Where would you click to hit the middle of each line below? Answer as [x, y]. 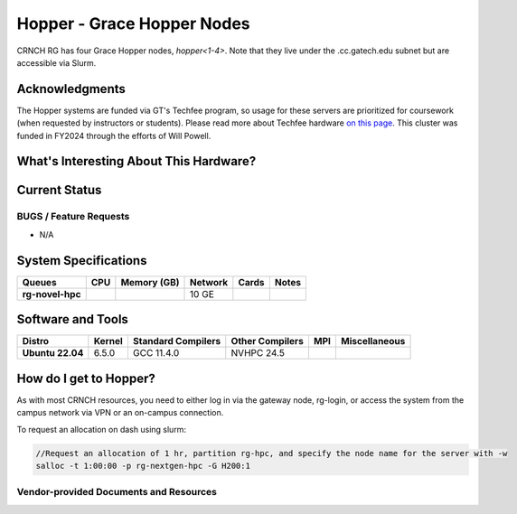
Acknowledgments [71, 89]
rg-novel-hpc [52, 294]
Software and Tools [72, 319]
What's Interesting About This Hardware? [136, 161]
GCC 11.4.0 [156, 353]
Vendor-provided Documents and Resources [117, 492]
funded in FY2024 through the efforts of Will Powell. [114, 136]
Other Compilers [268, 341]
